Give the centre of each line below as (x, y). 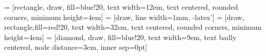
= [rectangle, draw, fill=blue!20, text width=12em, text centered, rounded (121, 7)
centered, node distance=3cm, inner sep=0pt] (76, 47)
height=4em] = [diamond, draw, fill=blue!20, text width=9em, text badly (120, 37)
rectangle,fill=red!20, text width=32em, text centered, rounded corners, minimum (133, 27)
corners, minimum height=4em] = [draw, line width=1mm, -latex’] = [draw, (124, 17)
